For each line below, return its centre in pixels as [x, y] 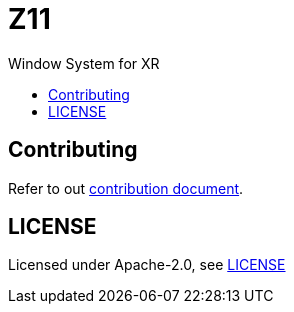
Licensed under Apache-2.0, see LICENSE [147, 265]
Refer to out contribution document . [126, 188]
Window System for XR [84, 63]
